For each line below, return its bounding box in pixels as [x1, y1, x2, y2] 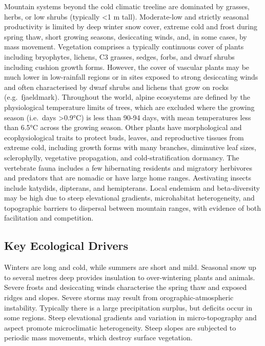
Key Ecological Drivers [4, 238, 129, 253]
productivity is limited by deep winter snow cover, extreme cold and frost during [4, 21, 257, 32]
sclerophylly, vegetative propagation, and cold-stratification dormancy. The [4, 152, 239, 162]
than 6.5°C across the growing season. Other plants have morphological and [4, 122, 242, 133]
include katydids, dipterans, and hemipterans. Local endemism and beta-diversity [4, 182, 260, 193]
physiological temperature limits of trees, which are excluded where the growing [4, 101, 255, 112]
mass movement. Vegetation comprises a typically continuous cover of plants [4, 41, 244, 52]
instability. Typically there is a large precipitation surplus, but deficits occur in [4, 302, 253, 313]
